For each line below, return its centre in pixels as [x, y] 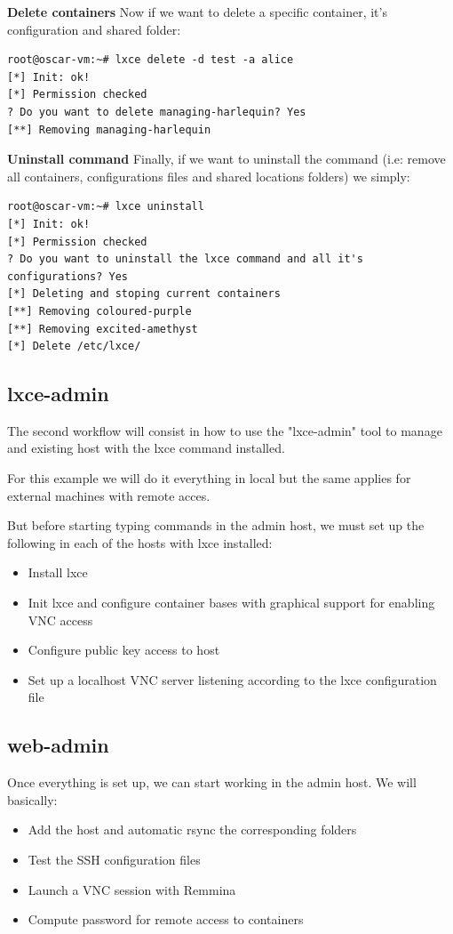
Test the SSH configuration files [114, 859]
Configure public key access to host [124, 650]
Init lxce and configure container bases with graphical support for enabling [231, 603]
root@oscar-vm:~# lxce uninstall [106, 207]
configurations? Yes [68, 276]
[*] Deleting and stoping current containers [144, 294]
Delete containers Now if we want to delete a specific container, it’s [197, 12]
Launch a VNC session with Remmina [132, 889]
